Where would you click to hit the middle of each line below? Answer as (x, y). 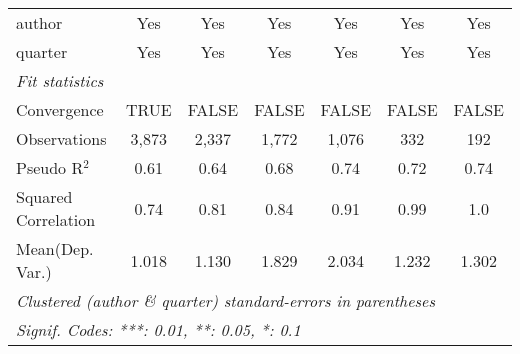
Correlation (56, 219)
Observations (61, 138)
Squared (44, 196)
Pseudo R (50, 167)
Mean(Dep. (55, 248)
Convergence (60, 109)
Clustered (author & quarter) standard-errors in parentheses (225, 300)
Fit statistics (60, 80)
